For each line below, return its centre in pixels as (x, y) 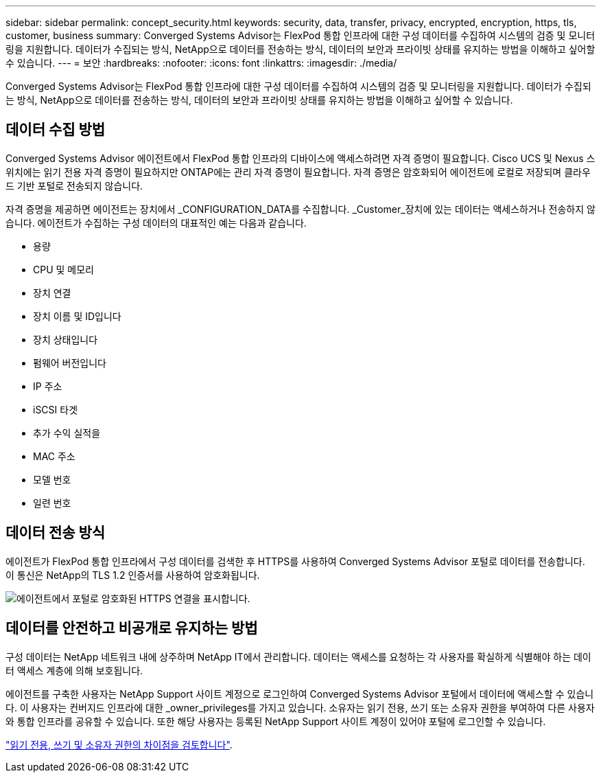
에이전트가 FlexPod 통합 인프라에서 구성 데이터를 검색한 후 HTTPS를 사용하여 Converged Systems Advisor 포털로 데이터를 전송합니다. (295, 561)
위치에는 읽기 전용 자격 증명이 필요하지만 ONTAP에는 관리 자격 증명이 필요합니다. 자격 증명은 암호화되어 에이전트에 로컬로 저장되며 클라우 (298, 172)
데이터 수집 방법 (56, 130)
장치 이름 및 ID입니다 (77, 316)
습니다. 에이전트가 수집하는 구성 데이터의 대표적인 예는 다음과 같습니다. (156, 222)
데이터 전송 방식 (56, 533)
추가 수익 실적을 (67, 433)
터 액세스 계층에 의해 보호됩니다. (74, 670)
